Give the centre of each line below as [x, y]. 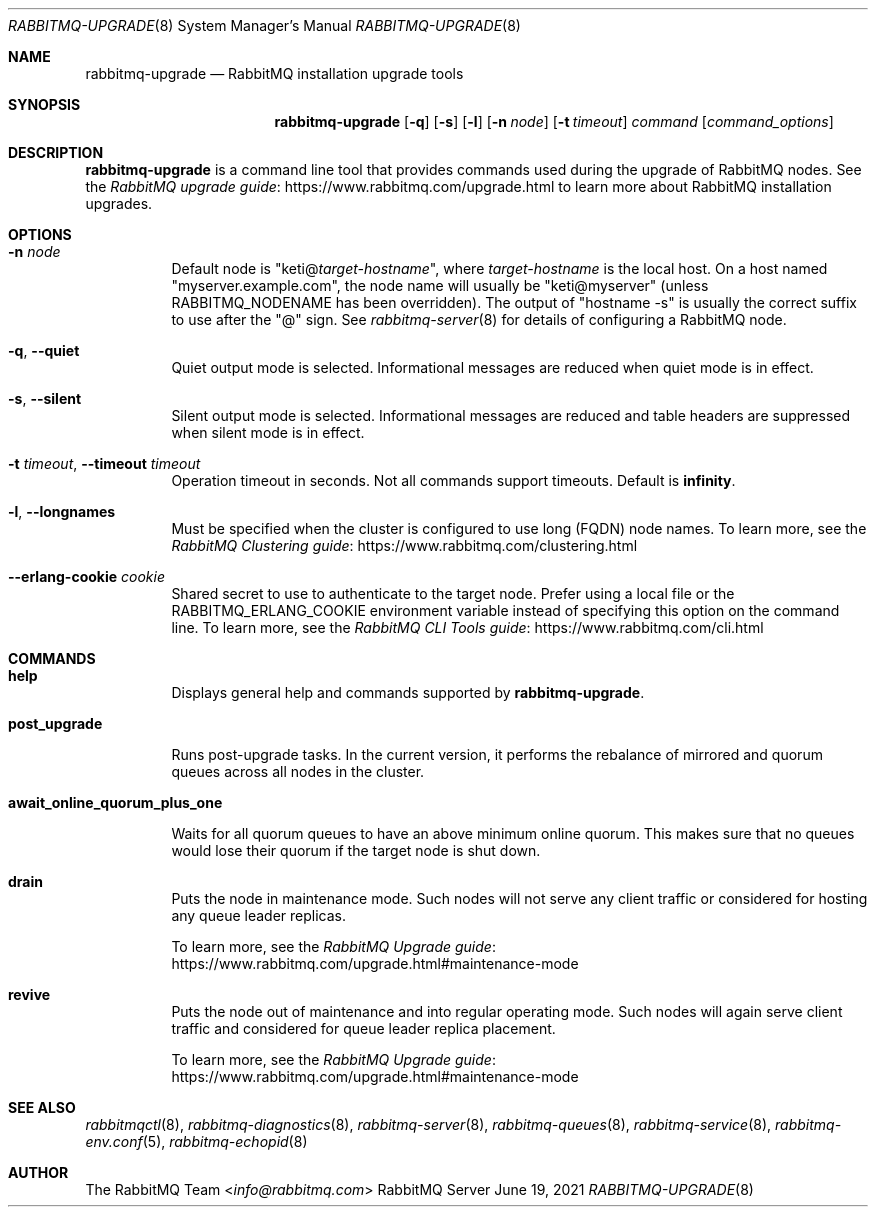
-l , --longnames [62, 511]
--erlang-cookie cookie [86, 576]
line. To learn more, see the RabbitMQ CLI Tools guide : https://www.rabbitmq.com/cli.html [467, 627]
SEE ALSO [42, 1107]
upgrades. [119, 203]
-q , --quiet [44, 350]
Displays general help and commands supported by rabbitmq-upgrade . [408, 692]
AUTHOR [38, 1172]
